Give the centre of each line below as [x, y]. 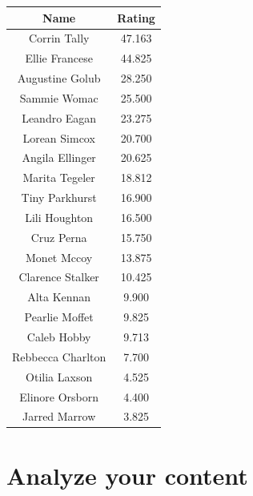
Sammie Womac [59, 97]
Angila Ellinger [59, 157]
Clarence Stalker [59, 277]
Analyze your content [127, 475]
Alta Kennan [59, 297]
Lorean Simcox [59, 137]
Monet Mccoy [59, 257]
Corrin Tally [59, 38]
